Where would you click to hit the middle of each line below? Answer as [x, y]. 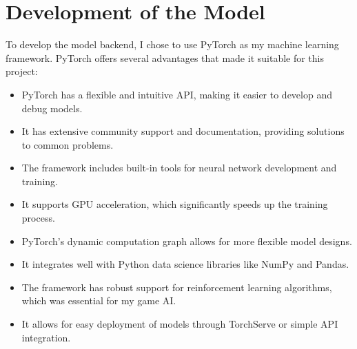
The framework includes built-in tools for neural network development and [179, 168]
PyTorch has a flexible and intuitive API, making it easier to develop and [177, 94]
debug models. [52, 108]
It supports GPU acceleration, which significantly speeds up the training [175, 204]
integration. [46, 337]
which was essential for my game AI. [99, 300]
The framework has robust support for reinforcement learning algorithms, [177, 287]
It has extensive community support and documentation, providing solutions [183, 131]
